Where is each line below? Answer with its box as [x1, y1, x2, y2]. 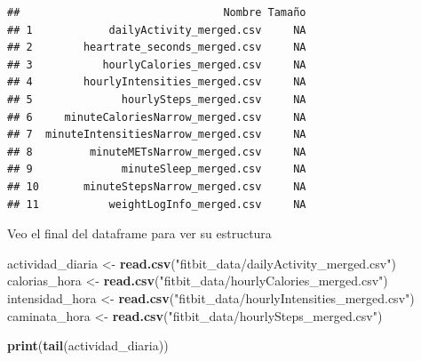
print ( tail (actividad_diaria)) [7, 336, 169, 355]
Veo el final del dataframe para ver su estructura [7, 224, 272, 243]
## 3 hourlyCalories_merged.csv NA [7, 58, 306, 71]
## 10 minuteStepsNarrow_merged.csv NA [7, 180, 306, 193]
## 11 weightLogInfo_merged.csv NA [7, 197, 306, 211]
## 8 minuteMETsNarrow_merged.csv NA [7, 145, 306, 158]
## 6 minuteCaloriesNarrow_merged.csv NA [7, 110, 306, 124]
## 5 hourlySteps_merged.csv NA [7, 92, 306, 106]
